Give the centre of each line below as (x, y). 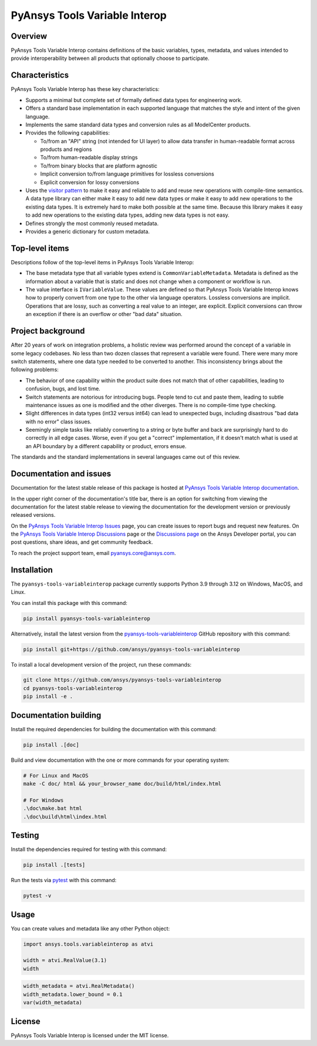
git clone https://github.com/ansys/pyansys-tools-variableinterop (122, 680)
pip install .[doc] (51, 745)
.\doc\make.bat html (53, 808)
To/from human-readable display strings (89, 157)
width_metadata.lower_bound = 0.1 (73, 994)
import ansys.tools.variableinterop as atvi (88, 944)
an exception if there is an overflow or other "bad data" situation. (104, 314)
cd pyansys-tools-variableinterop (73, 688)
